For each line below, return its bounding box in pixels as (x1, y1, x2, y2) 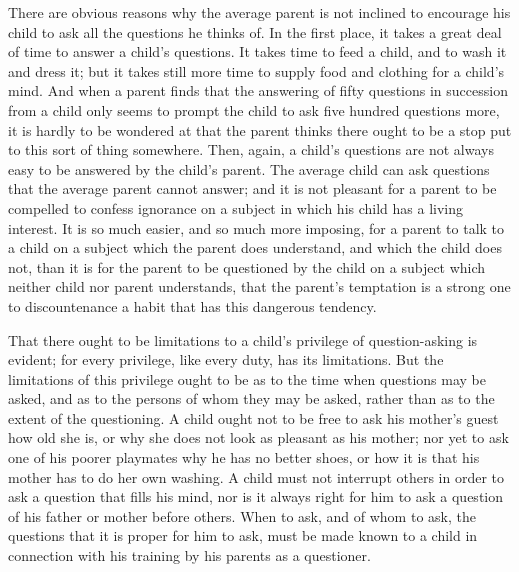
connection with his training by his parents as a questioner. (8, 545, 371, 566)
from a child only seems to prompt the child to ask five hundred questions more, (8, 99, 500, 120)
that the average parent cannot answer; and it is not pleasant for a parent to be (8, 178, 497, 199)
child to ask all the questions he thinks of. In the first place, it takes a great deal (8, 21, 502, 42)
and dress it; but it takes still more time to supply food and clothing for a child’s (8, 60, 505, 81)
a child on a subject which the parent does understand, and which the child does (8, 237, 502, 258)
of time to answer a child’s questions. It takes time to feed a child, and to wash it (8, 41, 507, 62)
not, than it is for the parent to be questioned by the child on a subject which (8, 256, 486, 277)
